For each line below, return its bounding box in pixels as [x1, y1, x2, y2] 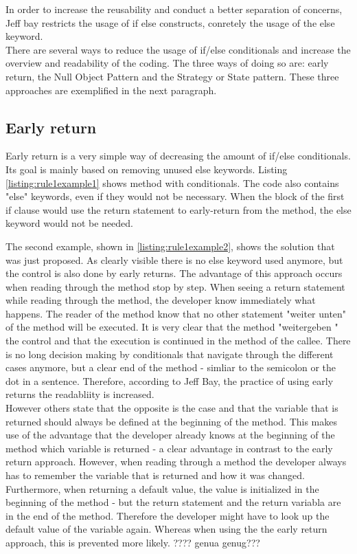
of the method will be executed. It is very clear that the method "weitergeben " [5, 320, 338, 334]
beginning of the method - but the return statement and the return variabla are [5, 495, 341, 509]
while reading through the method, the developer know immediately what [5, 293, 316, 307]
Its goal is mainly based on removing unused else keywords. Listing [5, 162, 288, 176]
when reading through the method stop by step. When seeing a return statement [5, 279, 345, 293]
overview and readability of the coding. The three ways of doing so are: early [5, 56, 329, 70]
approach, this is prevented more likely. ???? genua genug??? [5, 535, 260, 549]
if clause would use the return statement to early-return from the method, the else [5, 202, 352, 217]
